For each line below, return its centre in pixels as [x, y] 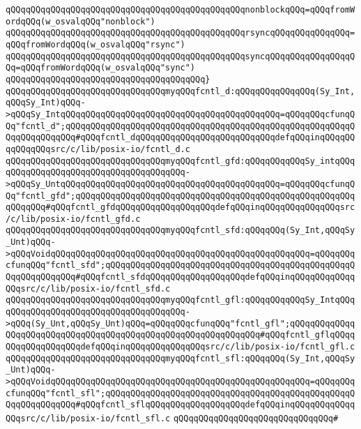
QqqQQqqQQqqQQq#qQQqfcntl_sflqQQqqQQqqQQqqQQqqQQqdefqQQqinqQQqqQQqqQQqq [180, 405]
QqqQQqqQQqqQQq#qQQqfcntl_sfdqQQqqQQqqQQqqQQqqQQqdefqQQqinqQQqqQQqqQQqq [180, 277]
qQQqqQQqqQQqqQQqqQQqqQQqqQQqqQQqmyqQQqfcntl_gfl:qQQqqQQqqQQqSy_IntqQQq [180, 300]
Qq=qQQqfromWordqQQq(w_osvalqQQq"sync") [101, 68]
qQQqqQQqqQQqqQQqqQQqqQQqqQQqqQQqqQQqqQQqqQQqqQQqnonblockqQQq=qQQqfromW [180, 10]
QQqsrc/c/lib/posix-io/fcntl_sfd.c [88, 288]
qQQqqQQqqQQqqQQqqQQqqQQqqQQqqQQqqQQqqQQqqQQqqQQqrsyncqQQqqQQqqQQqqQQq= [180, 33]
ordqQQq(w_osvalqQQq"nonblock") [80, 21]
